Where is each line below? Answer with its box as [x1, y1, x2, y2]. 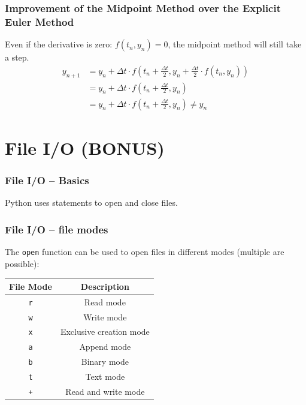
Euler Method [5, 14, 74, 29]
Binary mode [81, 355, 129, 368]
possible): [5, 257, 40, 269]
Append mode [79, 340, 131, 353]
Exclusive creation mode [60, 325, 150, 338]
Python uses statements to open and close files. [5, 196, 178, 209]
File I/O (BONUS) [5, 135, 165, 160]
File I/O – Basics [5, 172, 89, 187]
